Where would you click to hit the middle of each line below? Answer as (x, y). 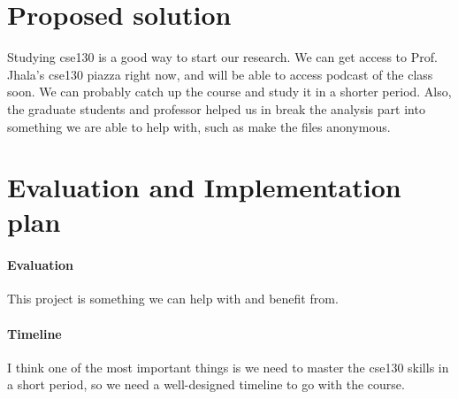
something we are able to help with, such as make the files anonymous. (199, 126)
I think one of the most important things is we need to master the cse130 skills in (228, 367)
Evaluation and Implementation (204, 187)
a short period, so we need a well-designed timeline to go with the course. (206, 384)
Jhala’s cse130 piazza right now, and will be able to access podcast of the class (220, 74)
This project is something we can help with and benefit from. (173, 299)
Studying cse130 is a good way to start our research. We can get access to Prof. (222, 57)
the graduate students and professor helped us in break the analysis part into (216, 108)
